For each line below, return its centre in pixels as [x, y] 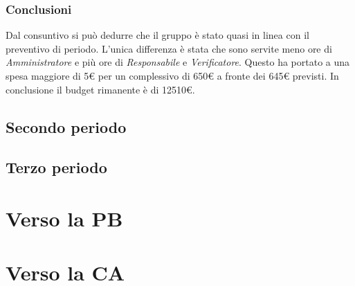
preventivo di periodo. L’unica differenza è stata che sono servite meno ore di [169, 48]
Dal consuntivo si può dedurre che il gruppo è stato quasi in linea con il [157, 35]
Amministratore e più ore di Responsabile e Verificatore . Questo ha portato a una [178, 62]
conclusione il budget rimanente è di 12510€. [100, 89]
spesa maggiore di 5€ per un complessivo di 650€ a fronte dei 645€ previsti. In [172, 75]
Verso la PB [64, 218]
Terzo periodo [56, 167]
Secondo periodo [66, 126]
